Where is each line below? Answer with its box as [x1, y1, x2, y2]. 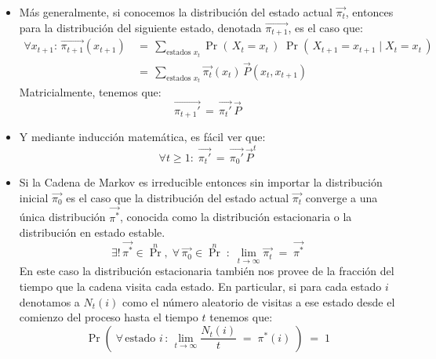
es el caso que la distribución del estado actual [66, 189, 289, 205]
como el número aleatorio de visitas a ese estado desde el [122, 293, 395, 310]
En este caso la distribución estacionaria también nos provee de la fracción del [19, 263, 394, 279]
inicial [19, 189, 49, 205]
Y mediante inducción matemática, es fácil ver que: [19, 129, 266, 145]
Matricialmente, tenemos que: [19, 84, 162, 100]
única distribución [19, 209, 106, 225]
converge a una [305, 189, 378, 205]
